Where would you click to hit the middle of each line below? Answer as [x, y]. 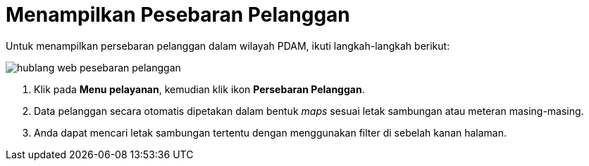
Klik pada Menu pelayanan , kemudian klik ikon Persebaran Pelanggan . [199, 89]
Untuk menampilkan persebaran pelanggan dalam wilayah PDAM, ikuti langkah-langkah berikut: [228, 46]
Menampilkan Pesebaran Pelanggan [178, 15]
